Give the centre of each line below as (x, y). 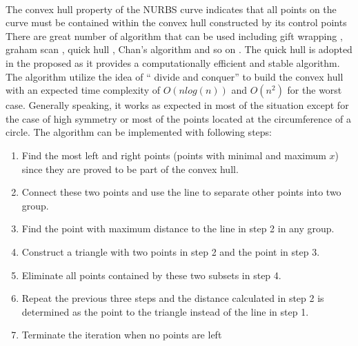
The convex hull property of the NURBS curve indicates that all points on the (171, 9)
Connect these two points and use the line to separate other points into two (181, 192)
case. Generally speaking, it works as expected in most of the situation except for (177, 105)
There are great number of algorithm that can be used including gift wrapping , (174, 35)
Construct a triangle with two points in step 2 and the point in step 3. (171, 251)
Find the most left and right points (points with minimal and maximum (174, 155)
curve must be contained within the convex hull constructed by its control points (176, 22)
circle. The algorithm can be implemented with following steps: (139, 132)
